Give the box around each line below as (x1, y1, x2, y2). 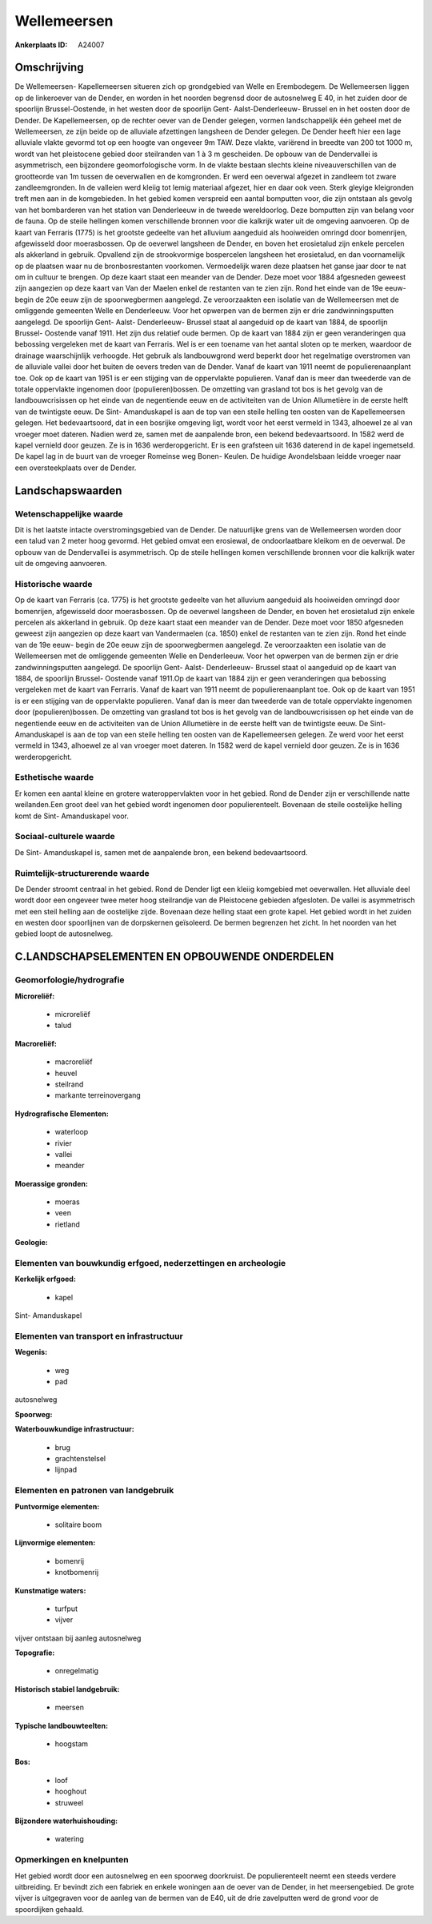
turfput (54, 1604, 78, 1613)
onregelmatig (54, 1666, 99, 1676)
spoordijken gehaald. (14, 1904, 84, 1914)
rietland (54, 1219, 80, 1229)
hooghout (54, 1786, 87, 1797)
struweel (54, 1797, 84, 1807)
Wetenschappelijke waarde (14, 508, 123, 520)
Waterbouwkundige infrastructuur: (14, 1424, 135, 1434)
